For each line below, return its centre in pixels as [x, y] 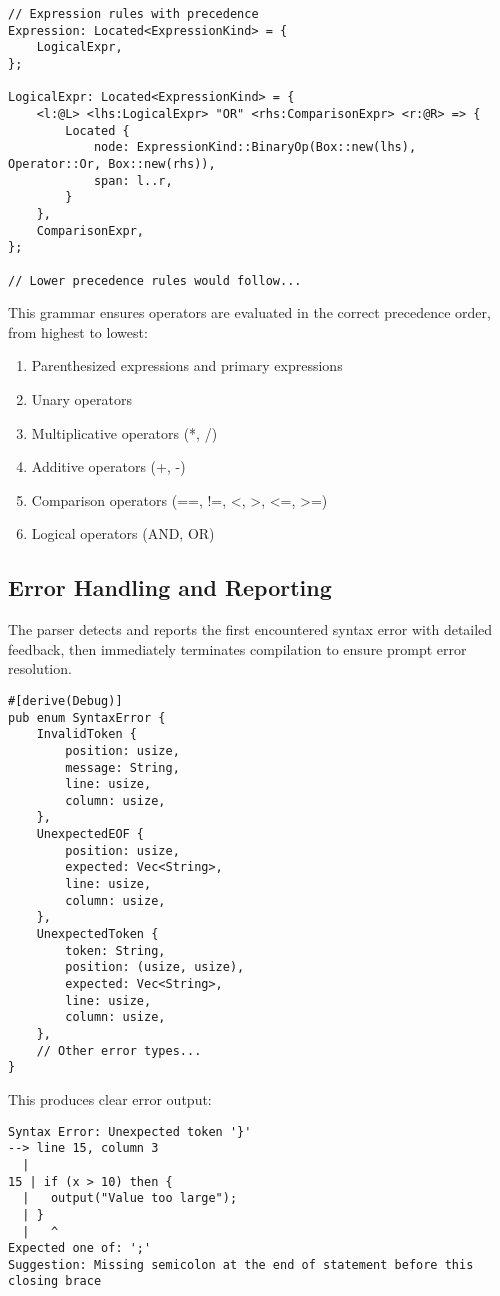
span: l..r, [133, 180]
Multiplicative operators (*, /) [124, 432]
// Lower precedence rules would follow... [155, 280]
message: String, [122, 767]
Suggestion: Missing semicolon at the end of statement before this [241, 1264]
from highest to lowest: [78, 331]
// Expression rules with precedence [133, 14]
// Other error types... [119, 1050]
